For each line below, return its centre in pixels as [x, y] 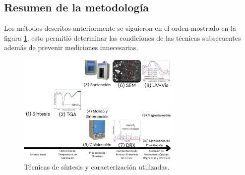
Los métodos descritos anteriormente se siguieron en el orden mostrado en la [120, 28]
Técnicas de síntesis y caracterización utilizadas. [97, 166]
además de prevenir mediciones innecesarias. [71, 47]
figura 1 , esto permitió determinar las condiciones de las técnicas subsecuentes [122, 37]
